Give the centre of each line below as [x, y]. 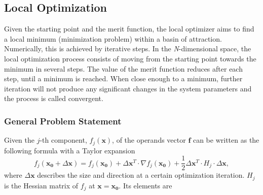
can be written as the [226, 140]
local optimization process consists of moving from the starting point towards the [130, 58]
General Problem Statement [63, 121]
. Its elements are [145, 185]
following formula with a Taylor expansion [70, 150]
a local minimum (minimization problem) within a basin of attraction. [113, 38]
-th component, [63, 140]
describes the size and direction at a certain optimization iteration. [141, 175]
